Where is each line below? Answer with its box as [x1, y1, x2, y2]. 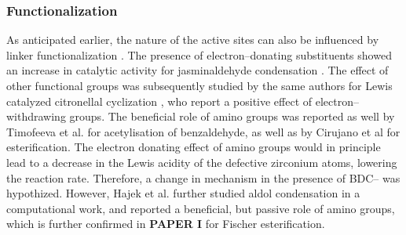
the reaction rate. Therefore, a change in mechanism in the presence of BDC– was [6, 169, 401, 186]
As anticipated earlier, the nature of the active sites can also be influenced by [6, 31, 379, 48]
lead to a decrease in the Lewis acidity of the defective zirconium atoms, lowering [6, 154, 397, 170]
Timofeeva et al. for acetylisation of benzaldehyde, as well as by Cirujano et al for [6, 123, 401, 139]
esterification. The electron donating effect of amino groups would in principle [6, 139, 381, 155]
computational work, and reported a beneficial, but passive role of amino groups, [6, 200, 395, 216]
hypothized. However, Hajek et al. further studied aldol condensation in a [6, 185, 360, 201]
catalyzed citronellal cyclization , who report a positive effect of [6, 92, 313, 109]
